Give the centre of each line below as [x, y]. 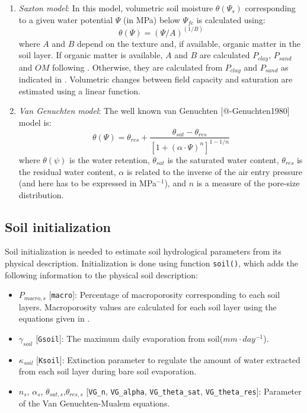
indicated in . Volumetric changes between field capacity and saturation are [156, 79]
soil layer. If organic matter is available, [91, 55]
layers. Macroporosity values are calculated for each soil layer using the [148, 306]
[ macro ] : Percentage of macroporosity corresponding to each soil [164, 295]
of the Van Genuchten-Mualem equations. [94, 403]
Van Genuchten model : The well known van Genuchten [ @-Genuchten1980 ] [154, 111]
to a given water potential [66, 19]
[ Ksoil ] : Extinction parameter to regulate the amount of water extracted [168, 359]
